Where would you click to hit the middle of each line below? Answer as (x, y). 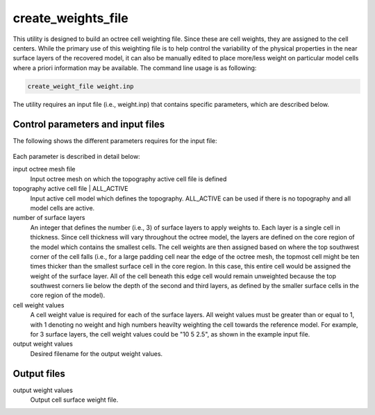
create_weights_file (70, 18)
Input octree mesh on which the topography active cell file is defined (128, 179)
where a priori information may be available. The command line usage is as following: (135, 68)
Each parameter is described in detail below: (76, 156)
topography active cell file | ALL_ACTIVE (70, 189)
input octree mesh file (44, 169)
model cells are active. (62, 207)
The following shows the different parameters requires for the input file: (115, 141)
